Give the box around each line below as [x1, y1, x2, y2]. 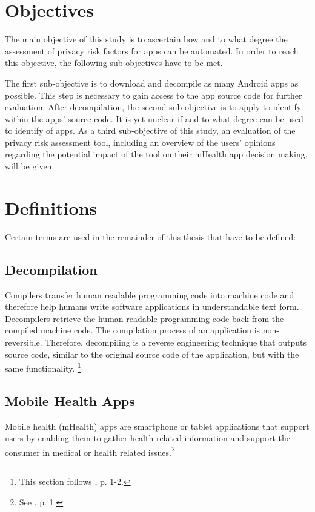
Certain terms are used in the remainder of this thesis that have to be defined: [5, 230, 296, 243]
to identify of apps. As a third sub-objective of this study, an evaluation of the [5, 124, 296, 137]
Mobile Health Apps [5, 391, 135, 410]
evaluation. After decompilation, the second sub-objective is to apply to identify [5, 100, 302, 113]
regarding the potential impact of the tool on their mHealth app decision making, [5, 148, 308, 160]
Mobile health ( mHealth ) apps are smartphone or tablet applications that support [5, 419, 310, 432]
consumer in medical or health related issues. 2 [5, 444, 175, 458]
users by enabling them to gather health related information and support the [5, 432, 291, 444]
